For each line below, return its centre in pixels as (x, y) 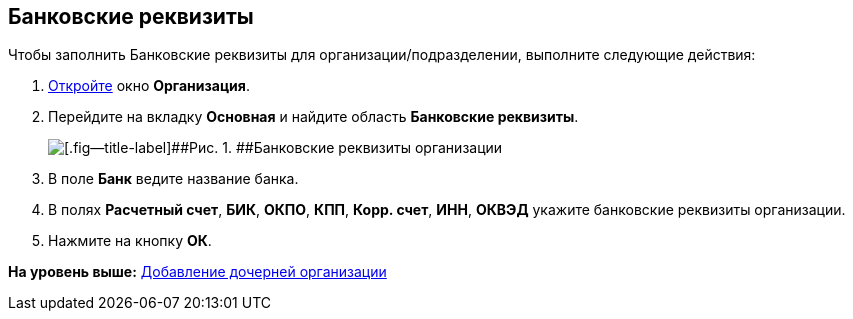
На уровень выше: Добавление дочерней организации (197, 272)
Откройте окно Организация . (149, 86)
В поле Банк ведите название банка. (173, 179)
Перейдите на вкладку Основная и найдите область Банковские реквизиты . (313, 117)
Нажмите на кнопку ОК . (130, 241)
